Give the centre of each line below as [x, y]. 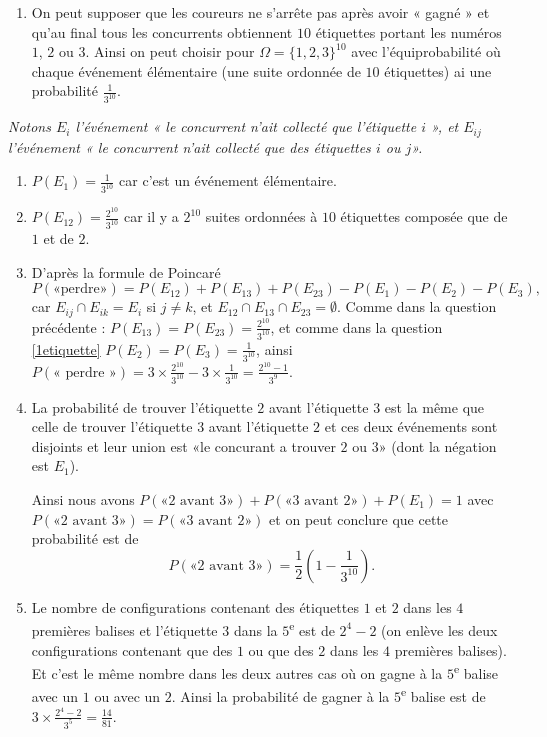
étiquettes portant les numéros [408, 31]
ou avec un [127, 696]
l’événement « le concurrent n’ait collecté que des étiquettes [189, 146]
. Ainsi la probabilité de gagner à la [280, 696]
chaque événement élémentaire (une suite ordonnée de [196, 70]
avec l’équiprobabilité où [426, 51]
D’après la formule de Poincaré [126, 271]
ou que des [281, 649]
